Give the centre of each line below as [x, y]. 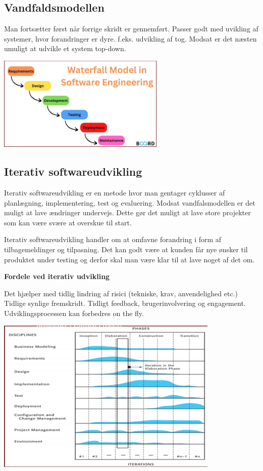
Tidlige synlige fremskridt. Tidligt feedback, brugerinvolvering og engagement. [125, 303]
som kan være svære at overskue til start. [68, 222]
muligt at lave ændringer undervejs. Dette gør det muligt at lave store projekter [127, 212]
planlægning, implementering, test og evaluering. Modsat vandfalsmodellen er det [130, 202]
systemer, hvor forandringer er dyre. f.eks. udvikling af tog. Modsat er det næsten [130, 38]
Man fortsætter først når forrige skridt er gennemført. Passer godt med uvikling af [131, 29]
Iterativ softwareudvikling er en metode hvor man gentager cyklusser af [115, 192]
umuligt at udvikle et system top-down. [65, 48]
